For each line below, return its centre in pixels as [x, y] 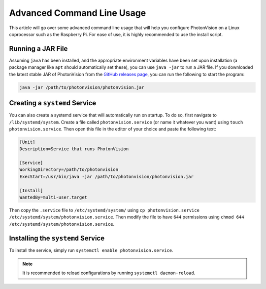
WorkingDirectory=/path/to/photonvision [69, 170]
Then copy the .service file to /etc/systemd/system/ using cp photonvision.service [104, 210]
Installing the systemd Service [57, 238]
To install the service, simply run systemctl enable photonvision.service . [91, 250]
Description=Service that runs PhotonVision [74, 149]
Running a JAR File [38, 49]
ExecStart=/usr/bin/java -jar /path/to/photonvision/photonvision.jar [107, 176]
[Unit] [27, 142]
